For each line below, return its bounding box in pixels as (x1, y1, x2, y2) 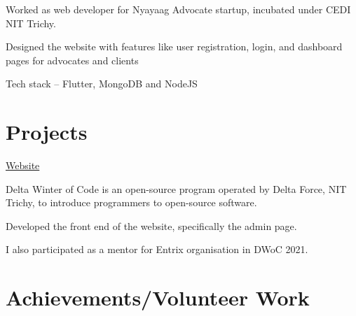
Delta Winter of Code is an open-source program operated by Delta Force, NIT (6, 181, 347, 196)
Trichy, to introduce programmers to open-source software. (6, 195, 257, 210)
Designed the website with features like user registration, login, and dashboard (6, 39, 343, 54)
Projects (6, 117, 88, 146)
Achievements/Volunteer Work (6, 283, 310, 312)
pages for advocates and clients (6, 52, 139, 67)
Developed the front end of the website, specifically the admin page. (6, 218, 297, 233)
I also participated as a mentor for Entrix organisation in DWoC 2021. (6, 242, 308, 257)
